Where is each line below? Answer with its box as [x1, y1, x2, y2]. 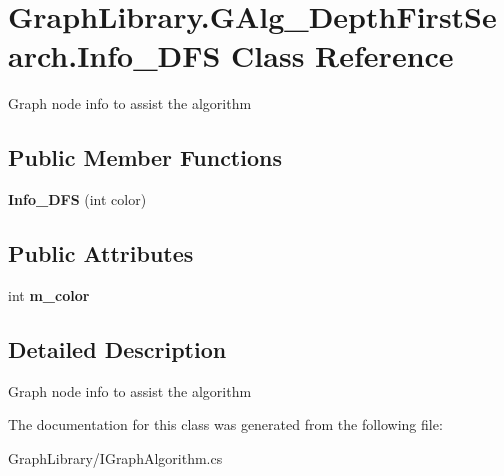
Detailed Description [8, 333, 227, 364]
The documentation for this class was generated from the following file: [8, 414, 443, 435]
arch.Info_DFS [8, 35, 221, 76]
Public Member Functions [8, 142, 282, 173]
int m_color [8, 284, 90, 305]
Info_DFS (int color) [8, 189, 147, 210]
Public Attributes [8, 238, 194, 269]
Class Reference [231, 35, 454, 76]
